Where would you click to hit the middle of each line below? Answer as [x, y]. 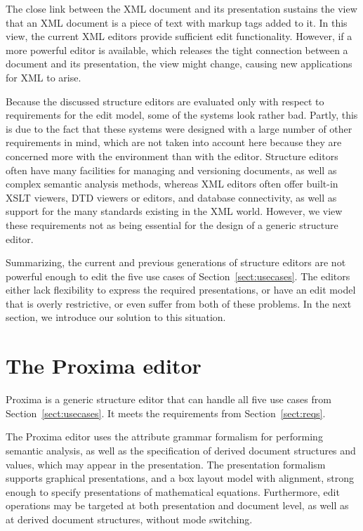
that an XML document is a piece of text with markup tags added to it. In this [177, 22]
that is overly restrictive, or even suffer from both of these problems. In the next [179, 303]
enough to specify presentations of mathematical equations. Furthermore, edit [173, 491]
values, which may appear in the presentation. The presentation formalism [166, 464]
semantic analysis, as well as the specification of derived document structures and [181, 450]
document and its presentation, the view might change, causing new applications [179, 64]
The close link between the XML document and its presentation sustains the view [181, 8]
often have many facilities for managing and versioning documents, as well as [171, 170]
